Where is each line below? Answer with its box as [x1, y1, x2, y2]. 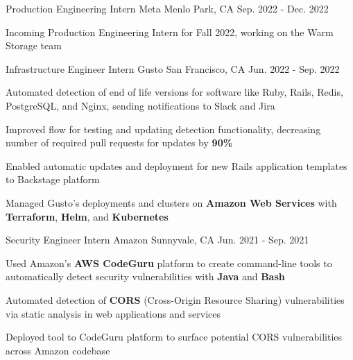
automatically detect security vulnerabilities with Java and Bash [6, 269, 285, 284]
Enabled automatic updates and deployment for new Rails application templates [6, 158, 347, 173]
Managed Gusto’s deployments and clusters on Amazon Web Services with [6, 195, 337, 209]
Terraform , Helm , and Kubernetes [6, 209, 169, 223]
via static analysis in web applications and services [6, 306, 221, 320]
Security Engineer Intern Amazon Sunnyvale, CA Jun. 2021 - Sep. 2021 [6, 232, 309, 247]
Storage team [6, 38, 62, 53]
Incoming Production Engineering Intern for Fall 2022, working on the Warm [6, 24, 334, 39]
